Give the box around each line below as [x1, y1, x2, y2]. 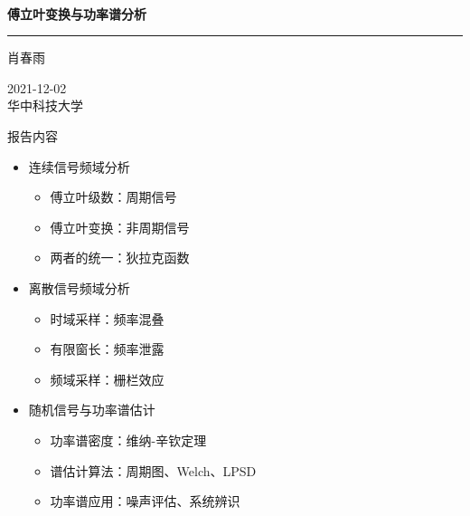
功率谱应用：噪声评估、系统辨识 [50, 492, 240, 511]
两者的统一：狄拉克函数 [50, 248, 190, 267]
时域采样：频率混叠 [50, 309, 164, 328]
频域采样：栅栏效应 [50, 369, 164, 388]
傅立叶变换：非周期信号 [50, 217, 190, 236]
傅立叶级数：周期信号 [50, 187, 177, 206]
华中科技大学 [7, 96, 83, 115]
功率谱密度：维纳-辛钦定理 [50, 430, 207, 449]
